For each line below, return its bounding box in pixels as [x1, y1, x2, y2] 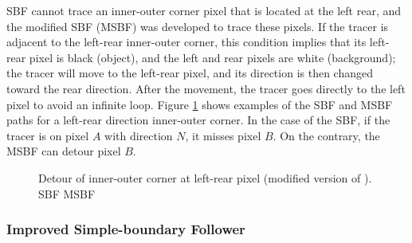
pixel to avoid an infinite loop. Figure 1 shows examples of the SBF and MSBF [6, 96, 393, 112]
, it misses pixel [185, 127, 261, 143]
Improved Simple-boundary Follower [6, 219, 245, 239]
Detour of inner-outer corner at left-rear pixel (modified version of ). [38, 169, 372, 186]
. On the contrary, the [273, 127, 380, 143]
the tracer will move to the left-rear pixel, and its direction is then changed [6, 65, 373, 81]
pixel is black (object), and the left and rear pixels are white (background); [29, 49, 396, 65]
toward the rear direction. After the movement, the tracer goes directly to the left [6, 80, 406, 96]
